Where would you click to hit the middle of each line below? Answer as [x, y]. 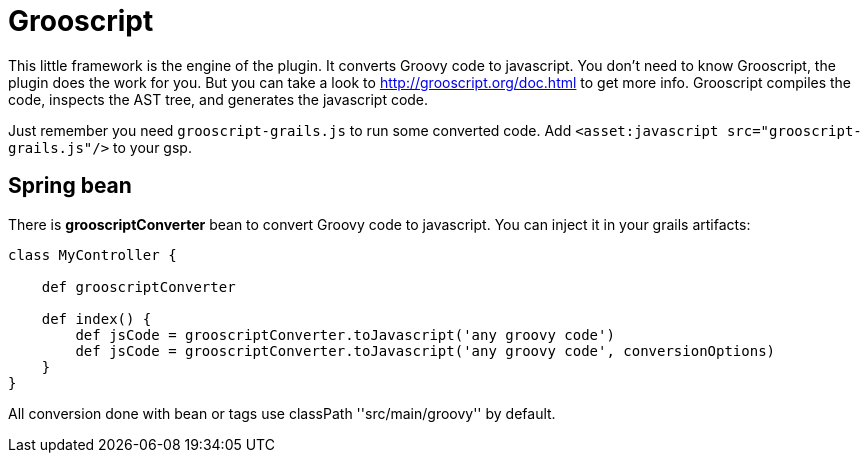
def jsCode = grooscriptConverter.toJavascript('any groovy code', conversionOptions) [425, 350]
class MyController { [92, 254]
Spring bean [70, 186]
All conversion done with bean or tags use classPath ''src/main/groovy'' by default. [282, 413]
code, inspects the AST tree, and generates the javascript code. [218, 99]
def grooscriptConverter [138, 286]
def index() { [96, 318]
